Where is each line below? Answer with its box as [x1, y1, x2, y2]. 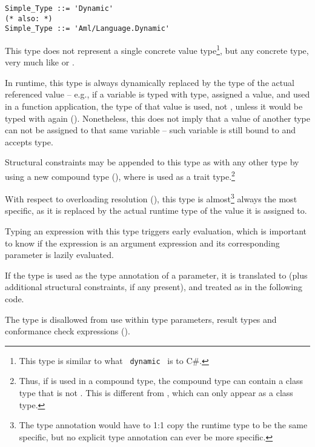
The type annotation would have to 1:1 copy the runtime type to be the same [19, 419, 308, 431]
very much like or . [5, 56, 75, 68]
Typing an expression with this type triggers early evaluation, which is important [5, 225, 307, 237]
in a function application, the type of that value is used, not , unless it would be [5, 100, 303, 112]
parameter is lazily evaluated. [5, 248, 114, 261]
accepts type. [5, 135, 53, 148]
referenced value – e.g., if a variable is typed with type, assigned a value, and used [5, 88, 310, 101]
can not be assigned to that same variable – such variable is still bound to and [5, 124, 296, 136]
